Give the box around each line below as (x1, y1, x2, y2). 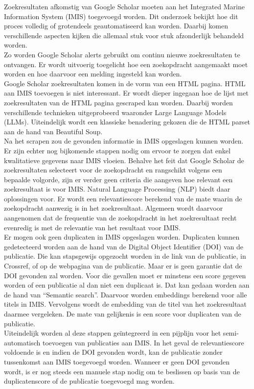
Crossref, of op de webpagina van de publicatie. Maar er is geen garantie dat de (4, 261, 242, 271)
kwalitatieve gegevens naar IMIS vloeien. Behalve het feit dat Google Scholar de (4, 155, 244, 165)
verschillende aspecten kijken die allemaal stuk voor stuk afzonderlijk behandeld (4, 30, 244, 40)
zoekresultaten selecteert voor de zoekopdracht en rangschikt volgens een (4, 165, 222, 175)
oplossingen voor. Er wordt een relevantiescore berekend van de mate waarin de (4, 193, 242, 203)
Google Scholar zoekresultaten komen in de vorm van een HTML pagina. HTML (4, 78, 246, 88)
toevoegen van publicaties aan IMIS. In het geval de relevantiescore (43, 337, 244, 347)
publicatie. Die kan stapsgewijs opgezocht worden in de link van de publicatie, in (4, 251, 246, 261)
